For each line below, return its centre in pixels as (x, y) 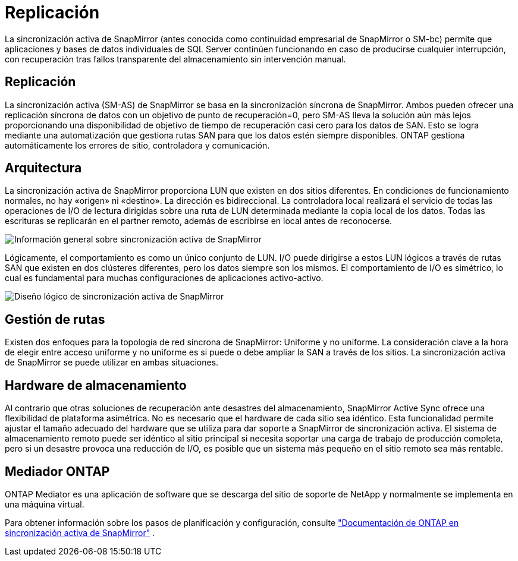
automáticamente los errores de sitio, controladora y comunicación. (137, 145)
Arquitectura (43, 168)
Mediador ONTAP (57, 471)
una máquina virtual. (45, 504)
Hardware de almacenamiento (96, 385)
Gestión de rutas (55, 319)
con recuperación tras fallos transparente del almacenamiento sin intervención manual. (175, 59)
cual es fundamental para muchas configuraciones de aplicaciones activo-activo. (164, 278)
